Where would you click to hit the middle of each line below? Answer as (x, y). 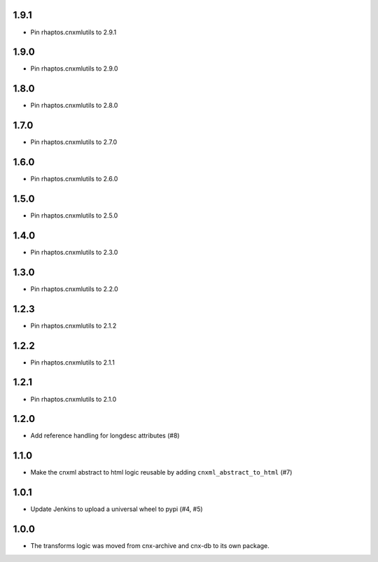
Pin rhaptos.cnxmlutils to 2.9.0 (74, 69)
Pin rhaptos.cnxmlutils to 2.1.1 (72, 362)
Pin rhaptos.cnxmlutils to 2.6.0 (74, 179)
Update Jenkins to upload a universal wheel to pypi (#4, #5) (117, 509)
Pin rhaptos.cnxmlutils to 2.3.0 (74, 252)
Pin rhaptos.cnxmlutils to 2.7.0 (74, 142)
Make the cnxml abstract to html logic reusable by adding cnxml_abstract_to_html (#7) (161, 472)
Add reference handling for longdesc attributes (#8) (105, 436)
